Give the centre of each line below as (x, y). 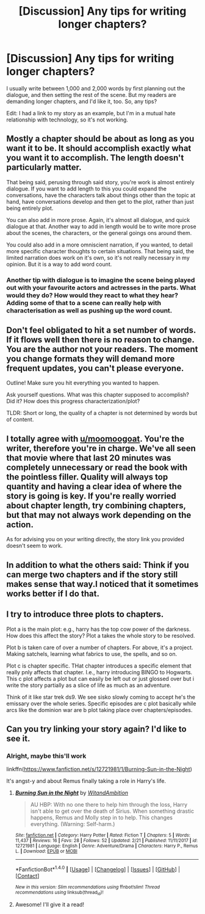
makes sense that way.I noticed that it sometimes (103, 584)
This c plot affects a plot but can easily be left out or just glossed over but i (100, 678)
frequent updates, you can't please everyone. (95, 368)
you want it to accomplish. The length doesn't (95, 158)
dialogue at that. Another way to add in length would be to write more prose (101, 226)
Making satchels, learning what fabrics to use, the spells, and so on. (92, 653)
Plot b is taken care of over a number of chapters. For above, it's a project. (100, 647)
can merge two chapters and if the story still (92, 574)
